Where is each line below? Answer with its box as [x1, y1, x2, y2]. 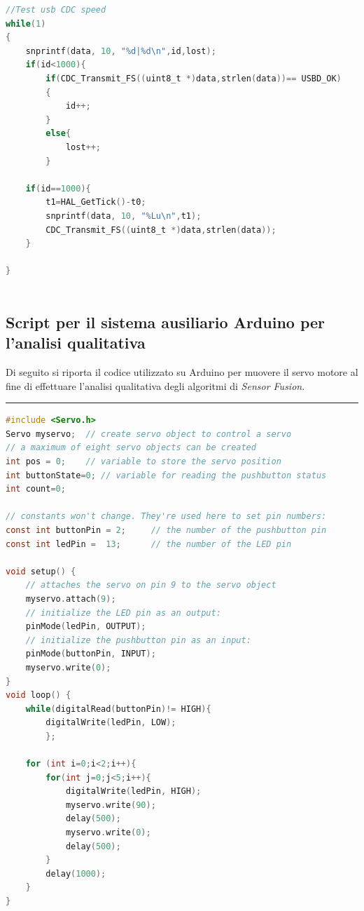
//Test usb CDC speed [6, 5, 106, 15]
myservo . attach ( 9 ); [25, 593, 116, 604]
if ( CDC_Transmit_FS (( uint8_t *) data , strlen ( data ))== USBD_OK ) [45, 73, 342, 83]
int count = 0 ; [6, 484, 66, 494]
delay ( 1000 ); [45, 868, 106, 879]
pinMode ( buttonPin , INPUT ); [25, 649, 156, 659]
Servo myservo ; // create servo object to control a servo [6, 428, 292, 439]
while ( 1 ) [6, 18, 46, 29]
